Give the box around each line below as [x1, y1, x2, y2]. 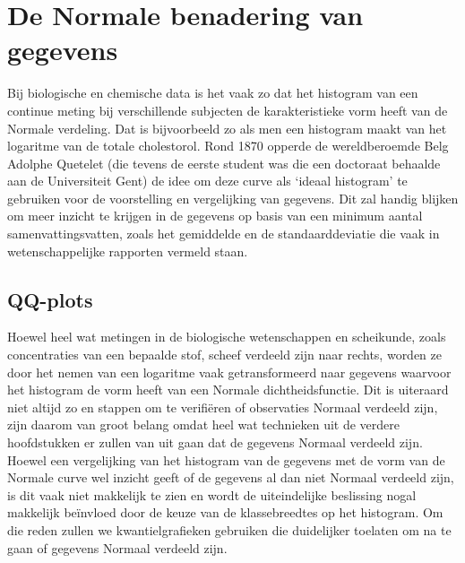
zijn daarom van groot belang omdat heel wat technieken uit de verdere [7, 415, 400, 434]
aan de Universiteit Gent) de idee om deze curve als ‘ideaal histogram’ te [7, 171, 408, 190]
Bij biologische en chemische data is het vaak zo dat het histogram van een [7, 83, 418, 102]
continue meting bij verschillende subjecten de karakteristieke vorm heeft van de [7, 100, 448, 119]
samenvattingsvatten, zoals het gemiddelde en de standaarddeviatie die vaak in [7, 224, 440, 243]
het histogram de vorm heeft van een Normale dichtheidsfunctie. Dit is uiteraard [7, 380, 449, 399]
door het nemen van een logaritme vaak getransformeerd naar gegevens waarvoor [7, 362, 452, 381]
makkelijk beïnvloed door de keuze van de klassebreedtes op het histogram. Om [7, 503, 443, 522]
